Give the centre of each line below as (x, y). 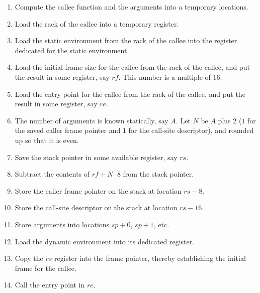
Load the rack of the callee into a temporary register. (97, 23)
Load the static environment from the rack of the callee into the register (126, 40)
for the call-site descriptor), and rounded (191, 130)
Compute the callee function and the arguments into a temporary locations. (132, 7)
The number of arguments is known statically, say (92, 120)
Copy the (29, 258)
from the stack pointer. (158, 174)
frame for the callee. (46, 268)
